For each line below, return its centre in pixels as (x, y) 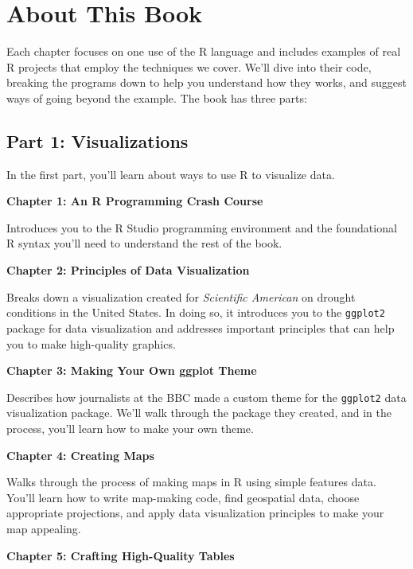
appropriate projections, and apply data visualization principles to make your (195, 513)
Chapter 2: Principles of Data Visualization (128, 270)
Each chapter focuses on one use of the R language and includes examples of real (204, 51)
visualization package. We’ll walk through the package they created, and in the (199, 413)
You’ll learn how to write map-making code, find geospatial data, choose (183, 497)
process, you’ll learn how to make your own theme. (130, 428)
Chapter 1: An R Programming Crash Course (135, 201)
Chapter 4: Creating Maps (80, 455)
